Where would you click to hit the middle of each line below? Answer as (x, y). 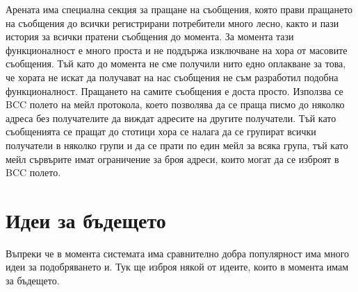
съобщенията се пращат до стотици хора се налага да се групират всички (161, 131)
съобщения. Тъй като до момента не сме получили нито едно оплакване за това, (176, 63)
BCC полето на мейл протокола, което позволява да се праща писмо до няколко (175, 104)
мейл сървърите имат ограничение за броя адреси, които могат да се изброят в (172, 158)
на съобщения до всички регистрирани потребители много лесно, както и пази (172, 23)
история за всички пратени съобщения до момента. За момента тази (150, 36)
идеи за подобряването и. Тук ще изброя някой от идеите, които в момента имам (177, 267)
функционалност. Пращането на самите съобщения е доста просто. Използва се (174, 91)
